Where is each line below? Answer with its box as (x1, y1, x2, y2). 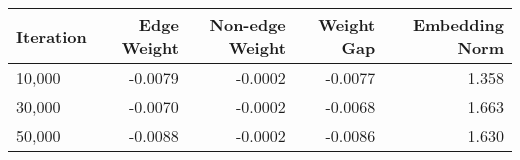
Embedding (412, 13, 504, 36)
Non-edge (209, 13, 286, 36)
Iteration (16, 24, 87, 48)
